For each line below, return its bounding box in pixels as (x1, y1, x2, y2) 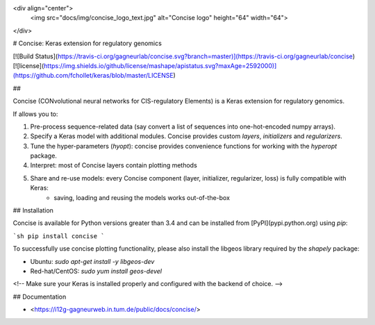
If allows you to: (12, 110, 58, 118)
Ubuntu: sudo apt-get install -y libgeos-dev (30, 257, 155, 265)
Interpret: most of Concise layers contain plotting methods (30, 161, 197, 169)
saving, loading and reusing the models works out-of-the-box (53, 193, 231, 201)
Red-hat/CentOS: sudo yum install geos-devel (30, 267, 162, 275)
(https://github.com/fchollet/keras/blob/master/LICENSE (12, 72, 174, 80)
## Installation (12, 206, 53, 215)
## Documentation (12, 292, 67, 301)
